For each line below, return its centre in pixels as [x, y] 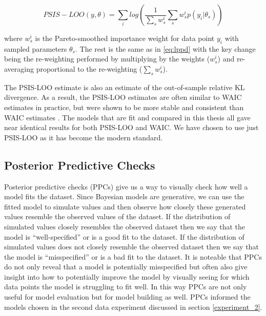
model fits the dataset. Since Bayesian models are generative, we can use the [124, 196]
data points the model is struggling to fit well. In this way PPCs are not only [126, 287]
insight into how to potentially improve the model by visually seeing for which [127, 276]
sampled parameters [36, 48]
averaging [19, 68]
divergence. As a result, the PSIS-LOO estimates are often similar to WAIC [123, 97]
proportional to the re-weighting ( [89, 68]
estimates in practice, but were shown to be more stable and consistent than [124, 107]
